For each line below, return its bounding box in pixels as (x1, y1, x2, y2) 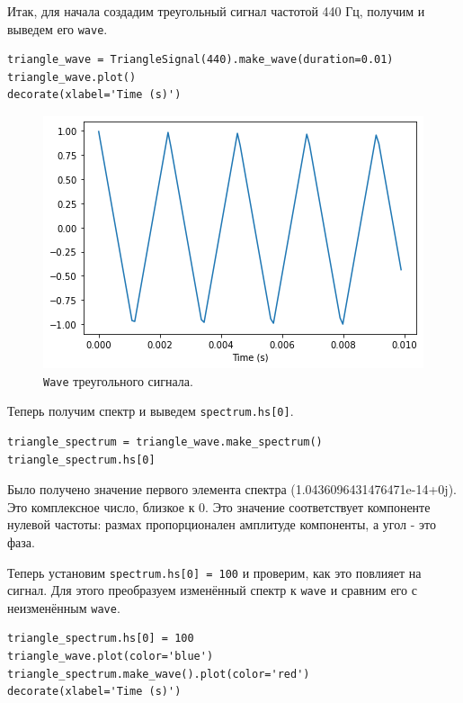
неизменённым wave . (7, 598, 120, 617)
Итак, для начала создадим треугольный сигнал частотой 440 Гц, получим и (7, 2, 425, 20)
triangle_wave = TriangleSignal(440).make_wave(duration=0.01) (7, 53, 394, 67)
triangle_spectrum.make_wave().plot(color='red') (7, 667, 310, 680)
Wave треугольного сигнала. (43, 371, 193, 390)
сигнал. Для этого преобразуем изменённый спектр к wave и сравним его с (7, 581, 417, 599)
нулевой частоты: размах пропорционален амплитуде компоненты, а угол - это (7, 515, 436, 534)
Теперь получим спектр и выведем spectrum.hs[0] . (7, 401, 294, 420)
